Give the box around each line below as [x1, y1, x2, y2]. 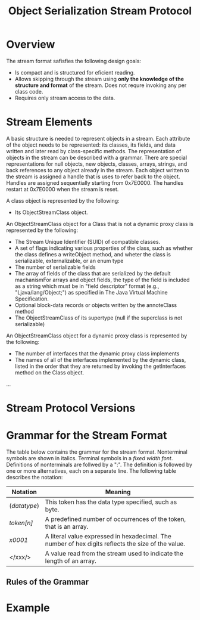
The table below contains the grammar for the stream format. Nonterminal [6, 448, 187, 455]
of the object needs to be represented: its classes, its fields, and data [6, 141, 176, 148]
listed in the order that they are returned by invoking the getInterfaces [14, 362, 186, 370]
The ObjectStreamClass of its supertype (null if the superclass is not [14, 314, 183, 321]
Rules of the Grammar [6, 577, 89, 587]
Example [6, 601, 50, 615]
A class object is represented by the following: [6, 197, 120, 204]
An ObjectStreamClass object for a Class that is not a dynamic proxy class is [6, 220, 193, 227]
